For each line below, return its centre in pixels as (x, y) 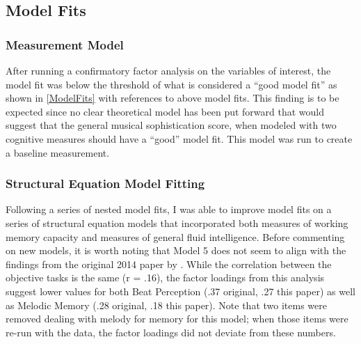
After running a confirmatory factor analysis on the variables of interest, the (168, 70)
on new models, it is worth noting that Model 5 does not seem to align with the (176, 250)
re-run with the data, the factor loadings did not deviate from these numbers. (171, 332)
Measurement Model (65, 44)
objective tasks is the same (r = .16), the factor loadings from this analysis (165, 277)
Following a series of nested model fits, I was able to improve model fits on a (169, 209)
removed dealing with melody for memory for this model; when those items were (177, 319)
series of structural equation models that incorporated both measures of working (177, 222)
